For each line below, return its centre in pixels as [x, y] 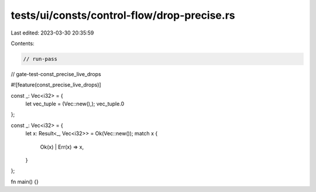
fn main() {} [25, 181]
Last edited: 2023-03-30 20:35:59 [52, 33]
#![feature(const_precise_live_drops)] [56, 85]
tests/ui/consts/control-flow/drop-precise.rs [123, 15]
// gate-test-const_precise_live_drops [56, 74]
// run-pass [40, 59]
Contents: [23, 43]
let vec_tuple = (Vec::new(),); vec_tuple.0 [75, 104]
